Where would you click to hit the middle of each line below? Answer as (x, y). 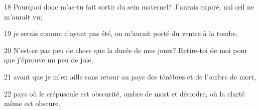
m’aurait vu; (23, 16)
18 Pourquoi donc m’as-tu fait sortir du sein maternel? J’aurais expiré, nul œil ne (129, 6)
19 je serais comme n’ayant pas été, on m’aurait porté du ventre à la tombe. (121, 33)
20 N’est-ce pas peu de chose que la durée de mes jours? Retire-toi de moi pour (126, 50)
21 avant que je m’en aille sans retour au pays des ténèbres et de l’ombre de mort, (130, 76)
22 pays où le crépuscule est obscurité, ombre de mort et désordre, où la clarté (124, 93)
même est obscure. (32, 103)
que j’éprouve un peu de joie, (49, 60)
